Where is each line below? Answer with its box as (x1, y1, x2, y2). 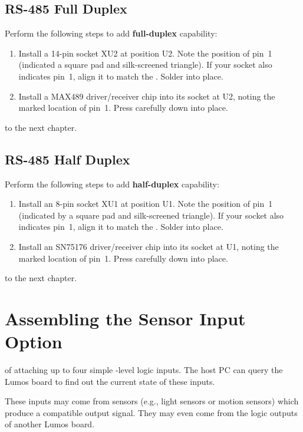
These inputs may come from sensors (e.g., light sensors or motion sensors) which (5, 395, 299, 407)
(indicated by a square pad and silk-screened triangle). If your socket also (18, 209, 284, 221)
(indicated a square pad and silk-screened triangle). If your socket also (18, 58, 272, 71)
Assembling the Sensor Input (5, 306, 246, 330)
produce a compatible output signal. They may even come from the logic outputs (5, 406, 298, 418)
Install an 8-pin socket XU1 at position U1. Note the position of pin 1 (18, 197, 273, 210)
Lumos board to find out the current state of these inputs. (5, 375, 215, 387)
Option (5, 329, 62, 354)
